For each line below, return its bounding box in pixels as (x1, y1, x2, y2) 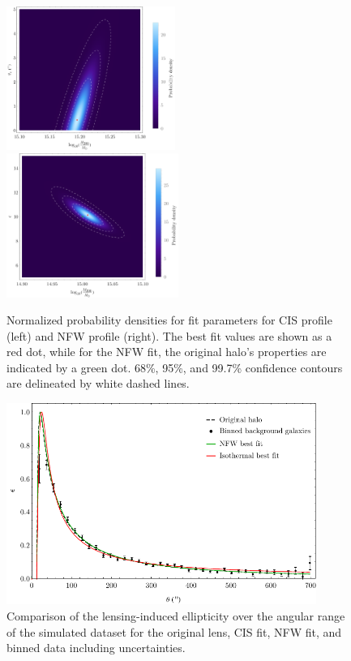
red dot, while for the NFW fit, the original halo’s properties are (6, 343, 327, 360)
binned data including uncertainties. (6, 639, 186, 656)
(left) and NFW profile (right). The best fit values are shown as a (6, 327, 332, 344)
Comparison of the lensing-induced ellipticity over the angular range (6, 607, 345, 624)
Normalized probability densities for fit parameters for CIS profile (6, 311, 332, 328)
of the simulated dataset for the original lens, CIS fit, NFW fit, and (6, 623, 342, 640)
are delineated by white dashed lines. (6, 375, 190, 392)
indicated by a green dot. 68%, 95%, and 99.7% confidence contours (6, 358, 343, 376)
